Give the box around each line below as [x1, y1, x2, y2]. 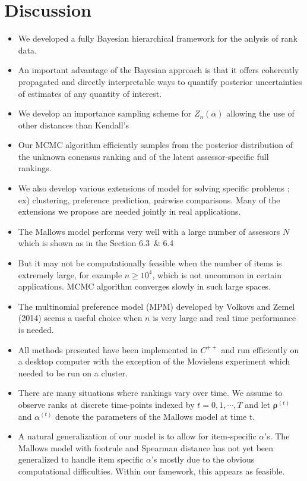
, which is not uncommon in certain [152, 268, 282, 281]
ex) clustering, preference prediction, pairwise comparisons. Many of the [18, 193, 280, 206]
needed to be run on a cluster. [18, 366, 128, 379]
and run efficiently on [221, 343, 299, 356]
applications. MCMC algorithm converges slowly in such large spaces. [18, 280, 271, 293]
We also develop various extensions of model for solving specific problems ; [18, 182, 290, 194]
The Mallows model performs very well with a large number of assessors [18, 225, 280, 237]
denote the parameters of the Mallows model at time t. [55, 410, 255, 422]
